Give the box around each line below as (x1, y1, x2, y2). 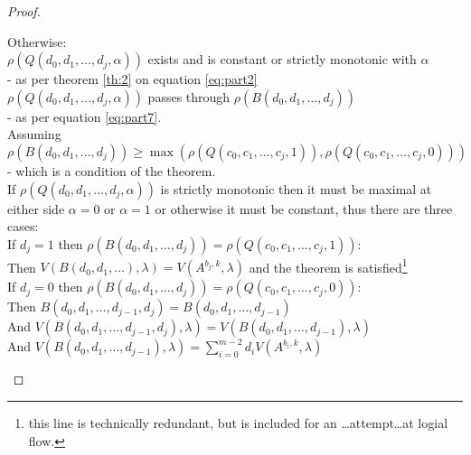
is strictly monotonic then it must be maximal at (160, 179, 432, 198)
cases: (7, 217, 39, 236)
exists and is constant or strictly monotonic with (147, 50, 417, 69)
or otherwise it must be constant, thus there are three (155, 199, 453, 218)
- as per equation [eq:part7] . (7, 107, 162, 125)
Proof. (7, 2, 41, 20)
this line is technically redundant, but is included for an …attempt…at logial (28, 413, 448, 432)
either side (7, 199, 65, 218)
